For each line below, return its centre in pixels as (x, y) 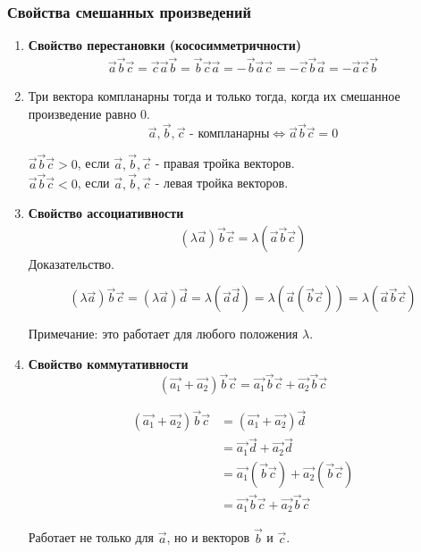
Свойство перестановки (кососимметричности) (165, 45)
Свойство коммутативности (108, 363)
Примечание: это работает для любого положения (163, 334)
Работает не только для (91, 537)
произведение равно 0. (89, 113)
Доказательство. (71, 263)
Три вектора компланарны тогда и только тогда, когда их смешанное (214, 96)
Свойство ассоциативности (106, 213)
